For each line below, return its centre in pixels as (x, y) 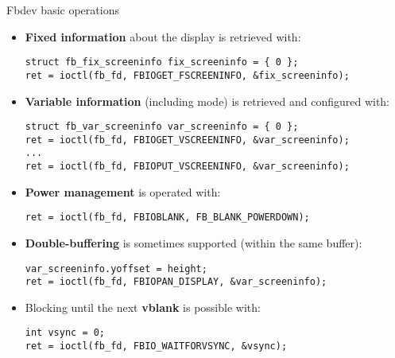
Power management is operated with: (123, 191)
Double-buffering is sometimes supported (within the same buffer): (194, 242)
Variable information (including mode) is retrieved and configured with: (207, 101)
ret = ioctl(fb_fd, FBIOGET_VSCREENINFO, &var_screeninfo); (187, 140)
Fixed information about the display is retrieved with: (163, 36)
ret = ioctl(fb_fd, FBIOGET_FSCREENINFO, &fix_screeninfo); (187, 75)
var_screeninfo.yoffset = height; (116, 268)
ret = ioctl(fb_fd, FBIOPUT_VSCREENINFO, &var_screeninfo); (187, 167)
